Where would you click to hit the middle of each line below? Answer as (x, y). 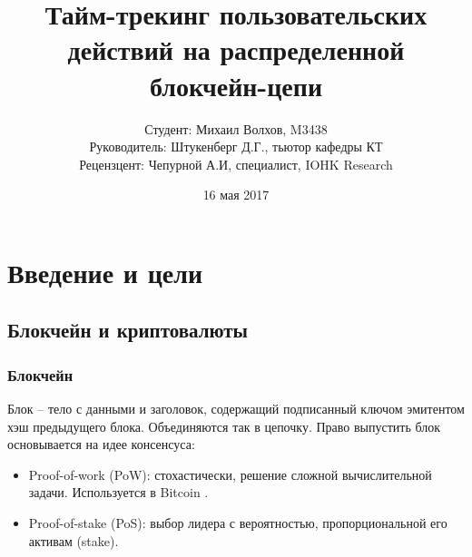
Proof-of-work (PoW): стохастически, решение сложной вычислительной (230, 474)
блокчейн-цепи (236, 85)
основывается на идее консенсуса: (101, 444)
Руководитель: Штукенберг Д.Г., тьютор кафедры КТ (236, 147)
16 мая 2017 (236, 195)
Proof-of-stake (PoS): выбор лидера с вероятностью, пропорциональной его (238, 523)
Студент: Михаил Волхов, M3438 (236, 128)
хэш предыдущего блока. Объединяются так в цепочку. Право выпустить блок (224, 426)
